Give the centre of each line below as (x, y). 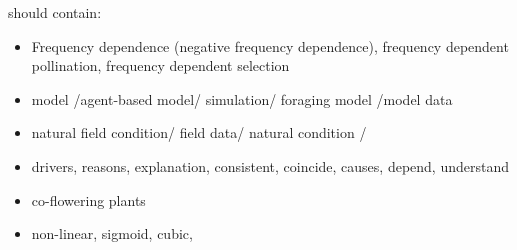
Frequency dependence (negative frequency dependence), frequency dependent (270, 45)
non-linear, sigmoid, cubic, (112, 233)
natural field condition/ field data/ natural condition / (199, 132)
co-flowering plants (88, 199)
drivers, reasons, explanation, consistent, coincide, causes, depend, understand (270, 165)
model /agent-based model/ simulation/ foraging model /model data (242, 98)
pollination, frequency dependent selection (160, 65)
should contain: (55, 12)
